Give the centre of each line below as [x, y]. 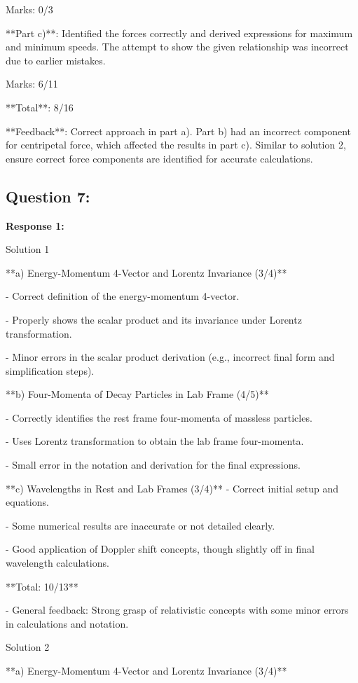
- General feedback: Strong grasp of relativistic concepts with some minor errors [177, 610]
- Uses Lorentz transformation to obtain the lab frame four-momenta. [155, 441]
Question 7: [48, 196]
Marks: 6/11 [32, 84]
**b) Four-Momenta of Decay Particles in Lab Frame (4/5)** [137, 394]
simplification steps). [50, 370]
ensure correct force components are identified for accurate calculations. [159, 158]
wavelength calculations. [57, 563]
